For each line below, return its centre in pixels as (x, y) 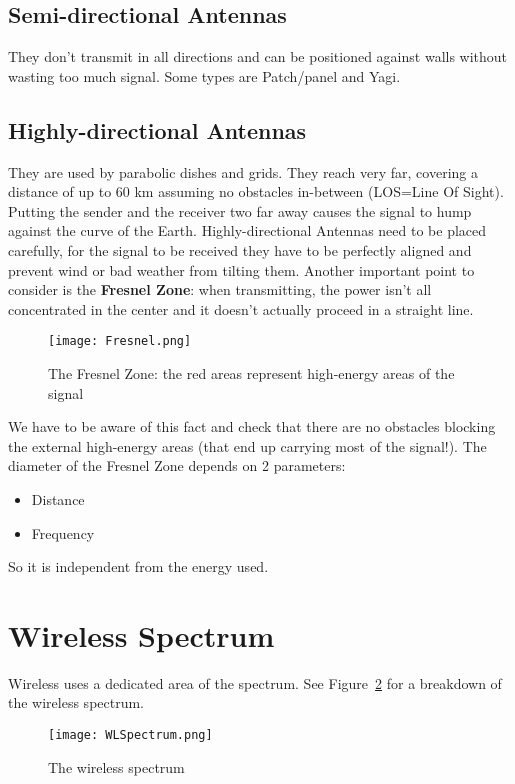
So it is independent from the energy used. (138, 566)
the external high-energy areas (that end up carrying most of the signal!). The (247, 445)
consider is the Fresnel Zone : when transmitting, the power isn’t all (220, 289)
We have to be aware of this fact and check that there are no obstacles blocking (252, 426)
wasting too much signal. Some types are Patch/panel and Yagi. (204, 75)
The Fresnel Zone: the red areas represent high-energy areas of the (251, 373)
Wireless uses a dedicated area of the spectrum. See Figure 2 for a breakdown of (255, 682)
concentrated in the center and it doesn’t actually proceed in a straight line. (241, 308)
